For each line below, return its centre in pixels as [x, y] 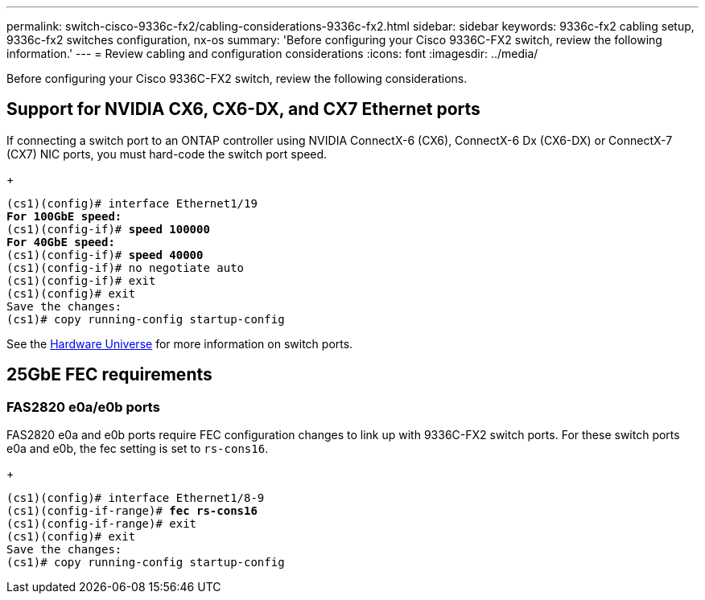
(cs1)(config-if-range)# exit [102, 524]
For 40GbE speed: [61, 242]
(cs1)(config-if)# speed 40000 [105, 255]
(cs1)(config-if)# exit [81, 280]
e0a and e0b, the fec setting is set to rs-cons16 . [138, 449]
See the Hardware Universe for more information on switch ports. [180, 343]
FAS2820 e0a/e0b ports [83, 407]
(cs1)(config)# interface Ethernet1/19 [132, 203]
